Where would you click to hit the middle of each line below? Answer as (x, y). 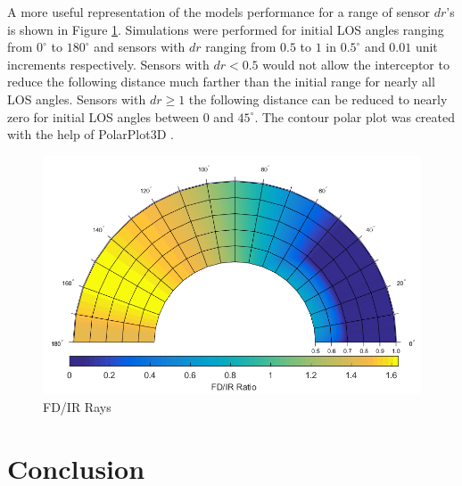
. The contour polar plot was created (355, 116)
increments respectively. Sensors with (108, 64)
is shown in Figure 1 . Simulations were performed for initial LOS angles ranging (226, 29)
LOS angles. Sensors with (77, 99)
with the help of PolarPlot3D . (91, 134)
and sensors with (140, 47)
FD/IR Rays (77, 406)
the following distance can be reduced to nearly (318, 99)
